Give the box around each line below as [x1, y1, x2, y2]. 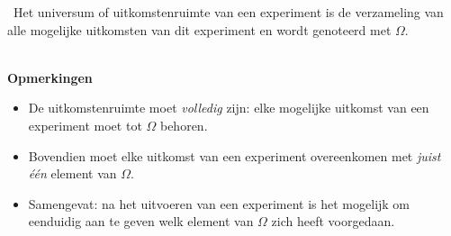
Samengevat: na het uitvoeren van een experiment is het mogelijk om [28, 194, 410, 213]
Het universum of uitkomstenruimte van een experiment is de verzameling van [13, 3, 444, 21]
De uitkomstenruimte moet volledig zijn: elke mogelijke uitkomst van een [28, 98, 429, 117]
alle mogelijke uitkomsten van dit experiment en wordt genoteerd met [7, 20, 392, 39]
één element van [28, 164, 117, 183]
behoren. [159, 115, 208, 134]
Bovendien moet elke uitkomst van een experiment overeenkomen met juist [28, 146, 441, 165]
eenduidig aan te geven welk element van [28, 212, 254, 231]
